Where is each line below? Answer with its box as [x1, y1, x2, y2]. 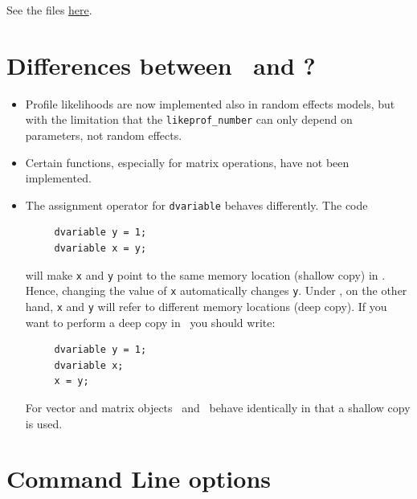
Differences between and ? [6, 48, 316, 81]
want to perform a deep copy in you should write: [25, 313, 276, 330]
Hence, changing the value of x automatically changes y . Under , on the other [25, 282, 407, 299]
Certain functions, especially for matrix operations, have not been [25, 153, 350, 170]
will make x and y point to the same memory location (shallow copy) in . [25, 266, 386, 283]
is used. [25, 415, 63, 432]
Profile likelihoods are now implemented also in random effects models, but [25, 95, 395, 112]
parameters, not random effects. [25, 126, 182, 143]
